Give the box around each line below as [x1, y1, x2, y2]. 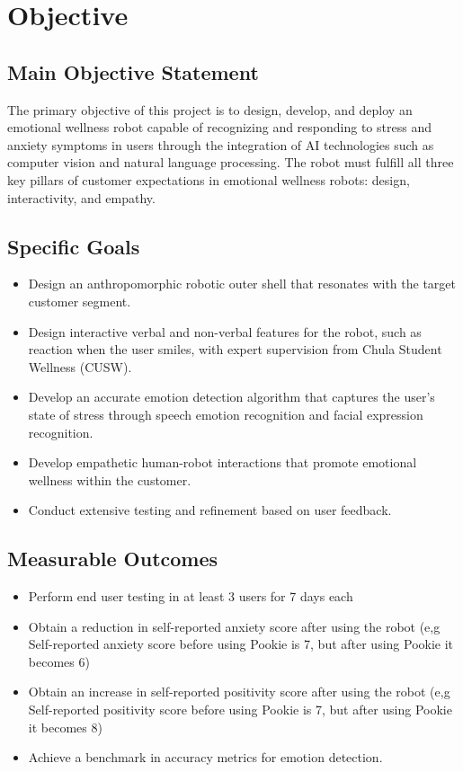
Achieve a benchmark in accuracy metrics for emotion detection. [28, 748, 383, 767]
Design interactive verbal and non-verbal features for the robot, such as [28, 322, 422, 341]
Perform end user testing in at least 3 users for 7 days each [28, 587, 353, 606]
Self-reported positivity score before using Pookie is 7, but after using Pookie [28, 700, 452, 719]
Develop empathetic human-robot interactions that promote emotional [28, 453, 417, 472]
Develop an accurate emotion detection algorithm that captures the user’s [28, 387, 435, 406]
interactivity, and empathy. [7, 188, 156, 207]
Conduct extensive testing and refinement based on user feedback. [28, 501, 392, 519]
